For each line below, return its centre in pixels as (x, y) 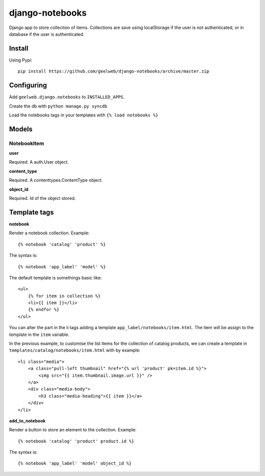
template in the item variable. (39, 335)
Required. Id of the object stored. (42, 198)
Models (21, 129)
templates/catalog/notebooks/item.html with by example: (75, 350)
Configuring (28, 85)
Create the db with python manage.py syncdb (58, 106)
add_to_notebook (27, 420)
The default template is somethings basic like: (55, 278)
